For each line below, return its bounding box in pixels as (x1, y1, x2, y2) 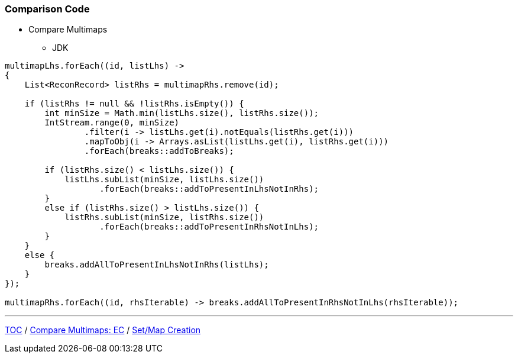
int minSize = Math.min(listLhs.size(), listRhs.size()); (44, 108, 319, 118)
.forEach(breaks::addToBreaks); (84, 146, 234, 156)
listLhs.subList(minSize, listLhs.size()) (64, 175, 264, 185)
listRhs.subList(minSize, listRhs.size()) (64, 212, 264, 222)
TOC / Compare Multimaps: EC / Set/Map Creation (5, 325, 201, 336)
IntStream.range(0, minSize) (44, 118, 180, 128)
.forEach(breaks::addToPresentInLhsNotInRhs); (99, 184, 319, 194)
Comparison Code (5, 3, 90, 15)
